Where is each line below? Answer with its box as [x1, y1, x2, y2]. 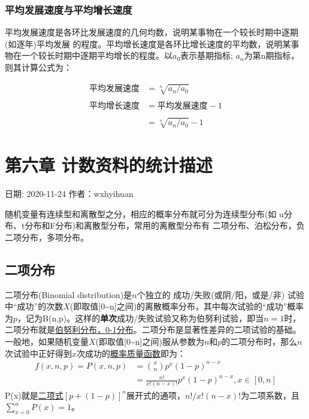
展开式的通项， [126, 388, 185, 401]
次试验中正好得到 [5, 347, 72, 359]
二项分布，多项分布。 [5, 230, 89, 243]
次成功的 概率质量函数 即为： [77, 347, 186, 359]
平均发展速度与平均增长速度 [5, 2, 132, 17]
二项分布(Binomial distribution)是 [5, 288, 132, 300]
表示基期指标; [180, 49, 233, 62]
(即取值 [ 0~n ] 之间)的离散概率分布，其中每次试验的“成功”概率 [69, 300, 304, 312]
